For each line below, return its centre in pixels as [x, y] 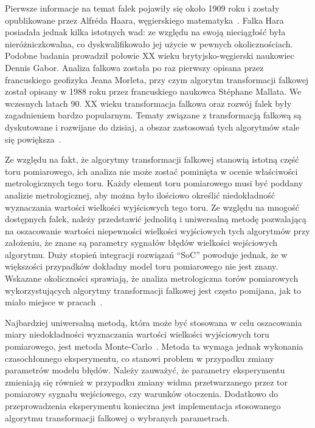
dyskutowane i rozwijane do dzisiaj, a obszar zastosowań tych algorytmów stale [152, 127]
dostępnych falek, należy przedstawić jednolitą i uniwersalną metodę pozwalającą [156, 219]
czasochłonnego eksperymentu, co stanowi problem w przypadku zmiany [140, 358]
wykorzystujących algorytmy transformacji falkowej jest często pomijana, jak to [153, 290]
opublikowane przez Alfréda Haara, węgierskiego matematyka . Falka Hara [144, 20]
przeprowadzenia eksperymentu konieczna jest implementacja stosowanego [143, 406]
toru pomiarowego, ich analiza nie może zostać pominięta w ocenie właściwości [151, 171]
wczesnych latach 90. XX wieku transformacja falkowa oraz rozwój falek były [148, 103]
